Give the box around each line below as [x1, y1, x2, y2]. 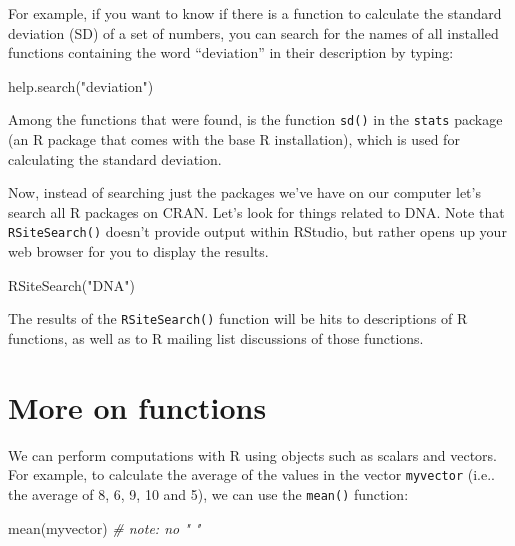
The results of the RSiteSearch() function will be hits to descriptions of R [8, 308, 468, 329]
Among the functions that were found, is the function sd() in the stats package [8, 109, 503, 130]
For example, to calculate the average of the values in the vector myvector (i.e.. [8, 464, 495, 485]
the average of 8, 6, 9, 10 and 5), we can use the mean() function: [8, 483, 409, 504]
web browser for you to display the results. [8, 241, 269, 262]
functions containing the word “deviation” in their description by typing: [8, 42, 454, 63]
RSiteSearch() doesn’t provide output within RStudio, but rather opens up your [8, 221, 507, 242]
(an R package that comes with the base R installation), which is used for [8, 129, 460, 150]
